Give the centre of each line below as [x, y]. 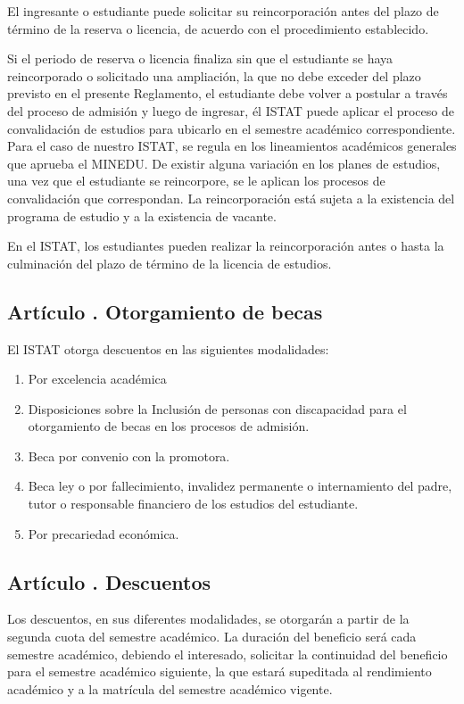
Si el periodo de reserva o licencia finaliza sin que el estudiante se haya [200, 58]
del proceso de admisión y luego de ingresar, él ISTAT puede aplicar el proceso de [231, 110]
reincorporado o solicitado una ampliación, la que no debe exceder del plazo [214, 75]
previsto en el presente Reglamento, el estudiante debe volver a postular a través [228, 93]
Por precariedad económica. [104, 533]
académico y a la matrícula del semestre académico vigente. [170, 688]
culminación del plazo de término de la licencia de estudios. [170, 263]
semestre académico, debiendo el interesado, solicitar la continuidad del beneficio [228, 654]
